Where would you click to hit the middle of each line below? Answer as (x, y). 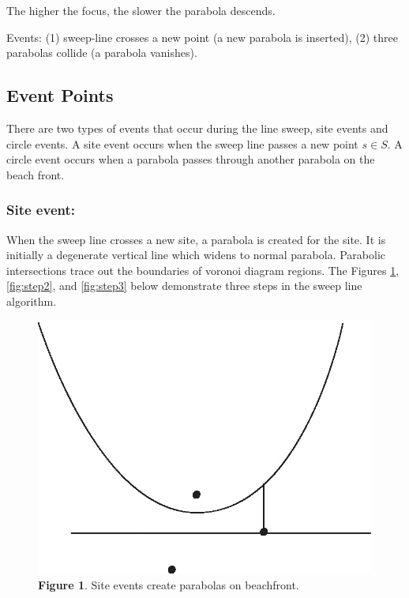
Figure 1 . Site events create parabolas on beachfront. (169, 584)
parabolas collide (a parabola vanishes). (102, 53)
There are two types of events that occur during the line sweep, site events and (197, 128)
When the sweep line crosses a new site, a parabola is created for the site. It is (196, 239)
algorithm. (32, 301)
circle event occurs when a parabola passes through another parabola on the (191, 159)
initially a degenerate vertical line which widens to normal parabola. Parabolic (196, 255)
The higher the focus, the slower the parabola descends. (141, 10)
